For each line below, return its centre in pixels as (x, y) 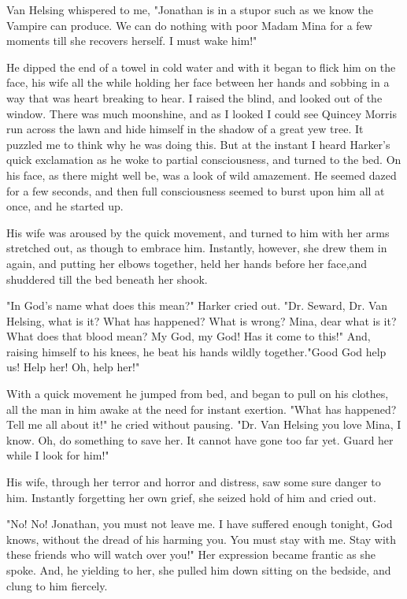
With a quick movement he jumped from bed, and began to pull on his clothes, (198, 394)
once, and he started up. (65, 206)
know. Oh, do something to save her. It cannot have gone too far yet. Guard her (200, 439)
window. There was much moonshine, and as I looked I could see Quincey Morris (202, 113)
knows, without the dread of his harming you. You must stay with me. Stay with (202, 539)
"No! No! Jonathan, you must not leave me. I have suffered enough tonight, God (200, 524)
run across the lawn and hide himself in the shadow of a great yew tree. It (185, 129)
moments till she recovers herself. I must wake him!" (132, 41)
